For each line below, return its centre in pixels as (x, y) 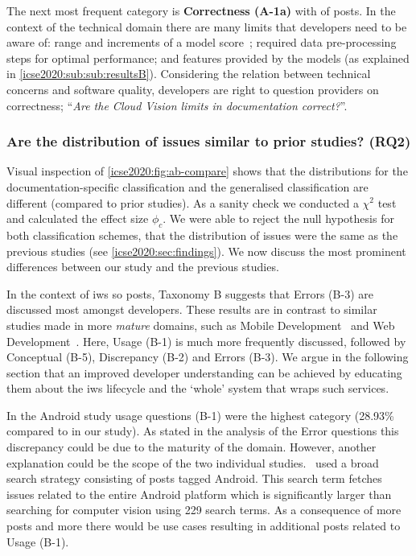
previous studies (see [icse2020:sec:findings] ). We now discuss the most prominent (206, 251)
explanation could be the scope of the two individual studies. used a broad (193, 462)
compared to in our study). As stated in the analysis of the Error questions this (203, 431)
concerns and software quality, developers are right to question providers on (193, 89)
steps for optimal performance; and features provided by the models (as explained (208, 58)
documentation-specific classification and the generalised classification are (187, 186)
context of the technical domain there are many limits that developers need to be (207, 26)
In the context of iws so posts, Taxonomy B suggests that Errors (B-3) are (190, 293)
